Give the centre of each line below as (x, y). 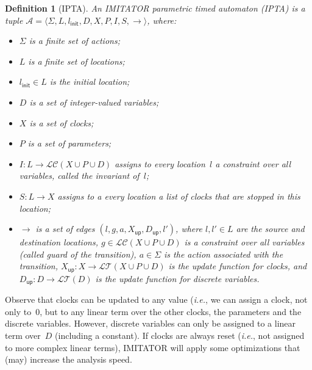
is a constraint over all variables (244, 242)
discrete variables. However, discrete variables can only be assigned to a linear (151, 323)
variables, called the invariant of (79, 176)
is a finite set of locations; (76, 61)
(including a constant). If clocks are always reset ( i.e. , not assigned (180, 335)
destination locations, (58, 242)
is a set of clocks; (62, 122)
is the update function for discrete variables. (177, 278)
